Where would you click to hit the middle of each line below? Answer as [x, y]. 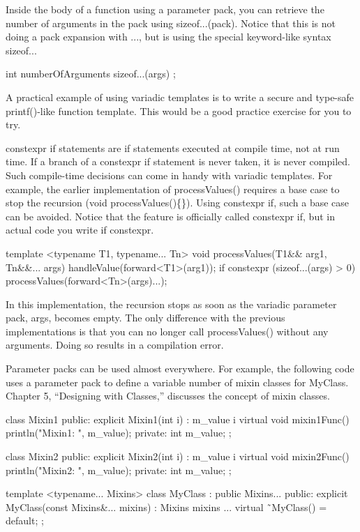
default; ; [25, 520]
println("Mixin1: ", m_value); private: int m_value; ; [119, 433]
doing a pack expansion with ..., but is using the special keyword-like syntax [168, 37]
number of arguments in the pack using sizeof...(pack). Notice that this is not [171, 23]
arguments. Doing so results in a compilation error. [115, 345]
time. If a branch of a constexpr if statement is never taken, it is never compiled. [178, 161]
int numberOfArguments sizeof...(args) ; [91, 74]
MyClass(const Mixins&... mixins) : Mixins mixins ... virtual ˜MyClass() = [166, 507]
